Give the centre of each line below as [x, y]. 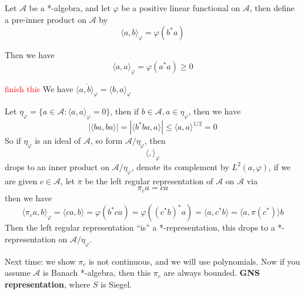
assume [18, 273]
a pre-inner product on [46, 19]
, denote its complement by [180, 166]
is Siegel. [116, 284]
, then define [272, 8]
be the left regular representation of [149, 180]
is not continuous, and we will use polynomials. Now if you [194, 261]
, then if [125, 111]
